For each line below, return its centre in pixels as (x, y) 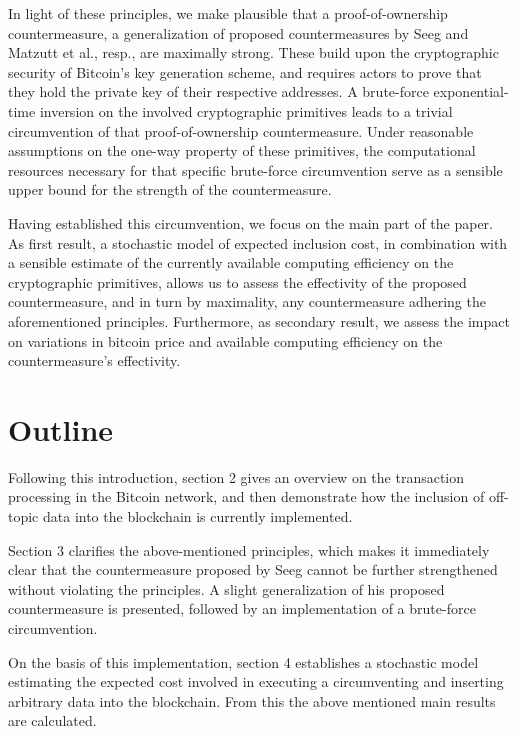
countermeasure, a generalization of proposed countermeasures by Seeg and (238, 32)
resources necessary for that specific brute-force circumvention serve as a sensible (255, 169)
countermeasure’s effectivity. (94, 360)
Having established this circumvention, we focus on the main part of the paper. (250, 222)
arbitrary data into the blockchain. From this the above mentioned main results (252, 700)
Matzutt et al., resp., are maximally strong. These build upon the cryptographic (253, 52)
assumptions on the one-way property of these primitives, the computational (242, 150)
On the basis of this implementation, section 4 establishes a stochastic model (243, 661)
